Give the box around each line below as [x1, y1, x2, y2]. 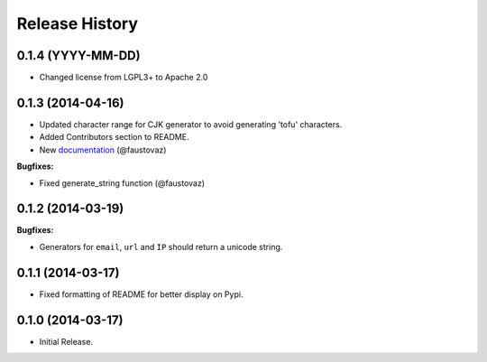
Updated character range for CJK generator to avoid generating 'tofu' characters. [39, 118, 343, 130]
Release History [16, 14, 139, 33]
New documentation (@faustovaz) [39, 144, 167, 155]
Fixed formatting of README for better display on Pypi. [39, 289, 243, 300]
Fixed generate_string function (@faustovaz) [39, 177, 206, 189]
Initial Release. [39, 336, 94, 347]
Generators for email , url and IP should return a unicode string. [39, 241, 283, 252]
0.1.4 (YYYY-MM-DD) [16, 48, 141, 63]
